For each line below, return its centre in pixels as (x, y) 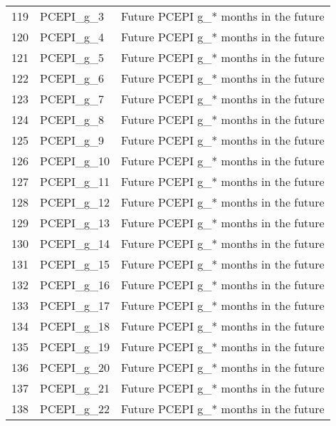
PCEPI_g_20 (75, 367)
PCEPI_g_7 (72, 99)
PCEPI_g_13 (75, 223)
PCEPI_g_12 (75, 202)
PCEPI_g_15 (75, 264)
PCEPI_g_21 (75, 388)
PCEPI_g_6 (72, 78)
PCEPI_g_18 (75, 326)
